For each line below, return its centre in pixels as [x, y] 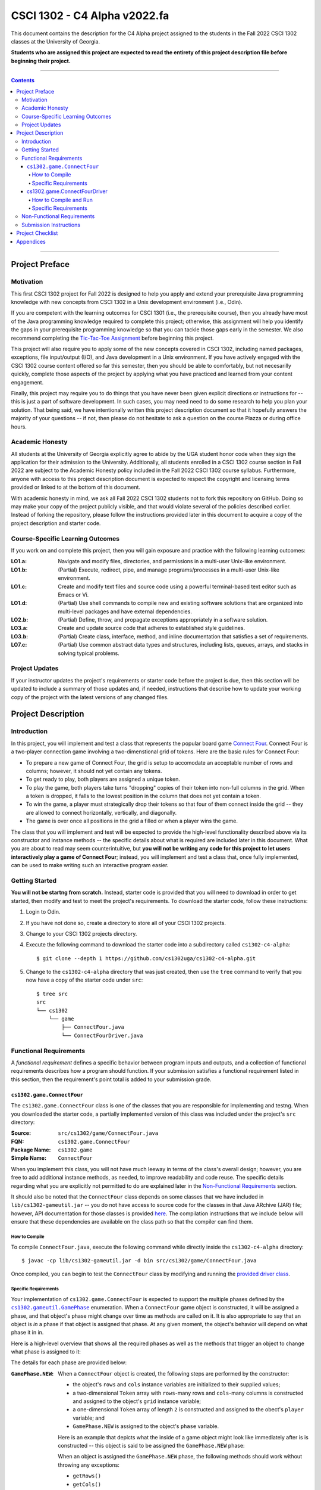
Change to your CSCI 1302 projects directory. [81, 933]
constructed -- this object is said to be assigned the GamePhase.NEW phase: [151, 1445]
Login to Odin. [43, 912]
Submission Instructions [51, 225]
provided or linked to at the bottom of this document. [76, 487]
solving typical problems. [89, 653]
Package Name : [31, 1150]
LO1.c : [19, 586]
